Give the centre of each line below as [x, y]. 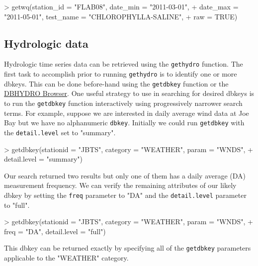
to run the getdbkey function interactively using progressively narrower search [123, 103]
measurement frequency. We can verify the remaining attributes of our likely [120, 185]
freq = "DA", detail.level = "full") [55, 231]
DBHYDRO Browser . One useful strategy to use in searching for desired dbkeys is [129, 93]
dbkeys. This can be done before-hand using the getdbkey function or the [116, 83]
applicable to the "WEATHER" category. [66, 257]
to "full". [17, 205]
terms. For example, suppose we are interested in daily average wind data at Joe [127, 113]
